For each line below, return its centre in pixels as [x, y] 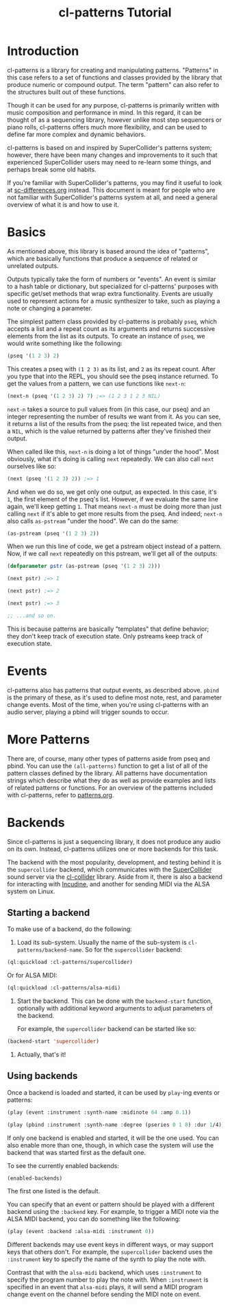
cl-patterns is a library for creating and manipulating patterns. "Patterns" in [113, 70]
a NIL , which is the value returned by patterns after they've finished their [109, 431]
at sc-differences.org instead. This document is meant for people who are [111, 190]
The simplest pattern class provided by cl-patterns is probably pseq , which [112, 321]
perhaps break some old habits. [52, 169]
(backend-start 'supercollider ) [53, 1042]
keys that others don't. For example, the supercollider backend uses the [110, 1252]
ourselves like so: [32, 466]
